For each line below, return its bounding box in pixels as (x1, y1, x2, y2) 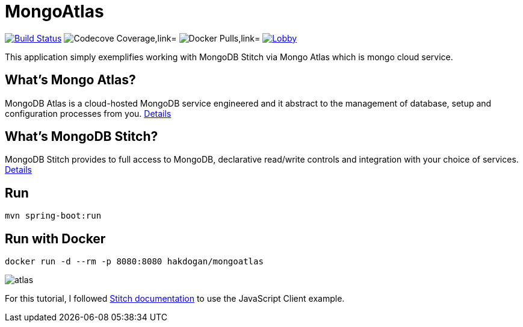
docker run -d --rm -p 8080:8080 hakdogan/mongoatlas (5, 257, 264, 267)
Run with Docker (5, 231, 106, 246)
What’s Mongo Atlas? (5, 72, 136, 88)
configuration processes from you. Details (5, 108, 172, 119)
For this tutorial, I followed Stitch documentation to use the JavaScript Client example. (5, 293, 345, 304)
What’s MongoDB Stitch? (5, 129, 158, 145)
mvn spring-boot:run (5, 211, 102, 221)
